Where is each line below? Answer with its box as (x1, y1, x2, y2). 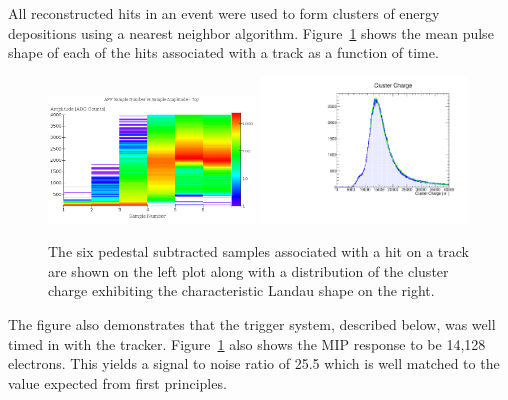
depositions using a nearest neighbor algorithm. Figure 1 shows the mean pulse (8, 22, 494, 43)
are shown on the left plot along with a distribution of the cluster (48, 260, 449, 281)
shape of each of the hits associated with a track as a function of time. (8, 42, 439, 63)
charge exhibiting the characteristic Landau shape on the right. (48, 280, 435, 301)
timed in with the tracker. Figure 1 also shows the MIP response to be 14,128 (8, 333, 486, 354)
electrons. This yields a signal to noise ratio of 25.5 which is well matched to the (8, 353, 500, 374)
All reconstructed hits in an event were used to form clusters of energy (8, 3, 440, 23)
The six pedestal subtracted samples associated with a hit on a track (48, 241, 469, 262)
